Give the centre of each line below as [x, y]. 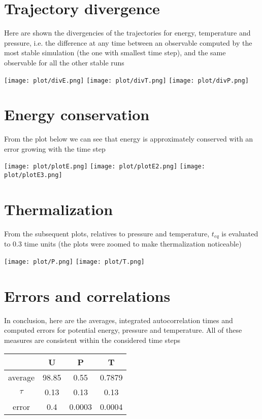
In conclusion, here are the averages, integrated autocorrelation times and [119, 320]
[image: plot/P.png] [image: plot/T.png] [74, 261]
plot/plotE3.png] [33, 175]
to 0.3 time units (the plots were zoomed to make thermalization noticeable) [123, 244]
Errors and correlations [87, 295]
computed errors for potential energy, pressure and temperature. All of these [123, 330]
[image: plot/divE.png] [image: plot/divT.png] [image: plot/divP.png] [126, 80]
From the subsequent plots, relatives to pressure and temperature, [107, 233]
